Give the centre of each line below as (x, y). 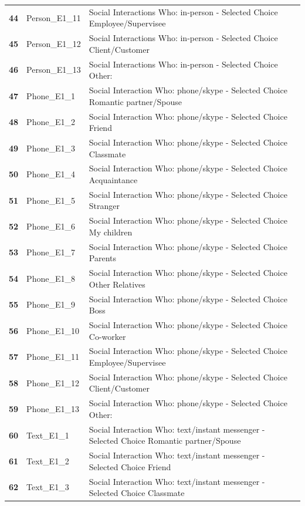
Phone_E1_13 (53, 409)
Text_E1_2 (48, 461)
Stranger (104, 206)
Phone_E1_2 (51, 122)
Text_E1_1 (48, 435)
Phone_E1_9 (51, 304)
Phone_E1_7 (51, 252)
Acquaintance (113, 179)
